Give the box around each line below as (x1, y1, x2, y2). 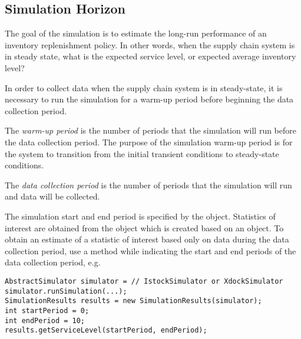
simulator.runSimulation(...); (5, 287, 127, 295)
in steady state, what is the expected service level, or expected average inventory (5, 50, 296, 62)
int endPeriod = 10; (5, 316, 85, 325)
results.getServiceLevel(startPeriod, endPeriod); (5, 326, 207, 335)
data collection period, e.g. (5, 256, 101, 268)
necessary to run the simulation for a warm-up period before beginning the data (5, 93, 294, 105)
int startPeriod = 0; (5, 306, 90, 315)
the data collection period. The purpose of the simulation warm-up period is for (5, 135, 293, 148)
